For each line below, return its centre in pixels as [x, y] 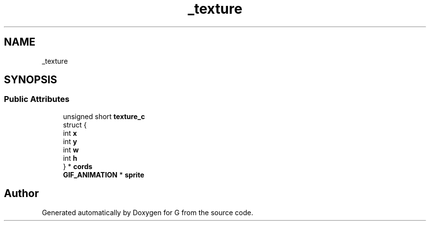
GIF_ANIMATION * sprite [104, 175]
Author [21, 194]
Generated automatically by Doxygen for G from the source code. [148, 212]
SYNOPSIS [31, 80]
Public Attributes [37, 99]
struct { [75, 125]
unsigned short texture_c [104, 116]
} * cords [78, 166]
